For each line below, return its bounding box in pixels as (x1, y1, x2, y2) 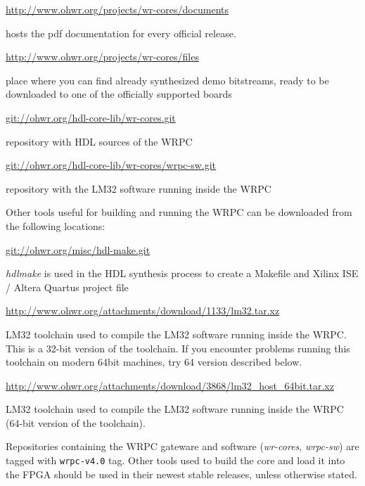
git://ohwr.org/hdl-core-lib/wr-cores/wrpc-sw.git (6, 158, 217, 172)
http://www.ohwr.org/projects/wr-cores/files (6, 49, 199, 64)
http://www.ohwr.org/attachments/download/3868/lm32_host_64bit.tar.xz (6, 378, 334, 392)
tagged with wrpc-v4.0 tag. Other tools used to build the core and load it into (6, 453, 345, 468)
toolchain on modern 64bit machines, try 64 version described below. (6, 354, 302, 369)
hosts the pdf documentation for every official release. (6, 25, 236, 40)
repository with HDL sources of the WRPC (6, 134, 193, 148)
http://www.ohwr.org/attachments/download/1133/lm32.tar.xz (6, 303, 280, 318)
